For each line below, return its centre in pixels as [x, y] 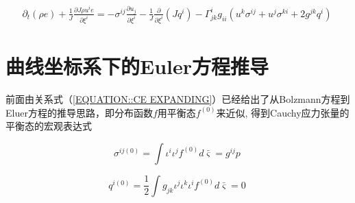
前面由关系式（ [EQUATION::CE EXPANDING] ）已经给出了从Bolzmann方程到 [178, 98]
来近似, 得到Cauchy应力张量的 [283, 112]
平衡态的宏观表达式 [49, 126]
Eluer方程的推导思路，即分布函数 [79, 112]
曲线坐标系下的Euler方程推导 [137, 66]
